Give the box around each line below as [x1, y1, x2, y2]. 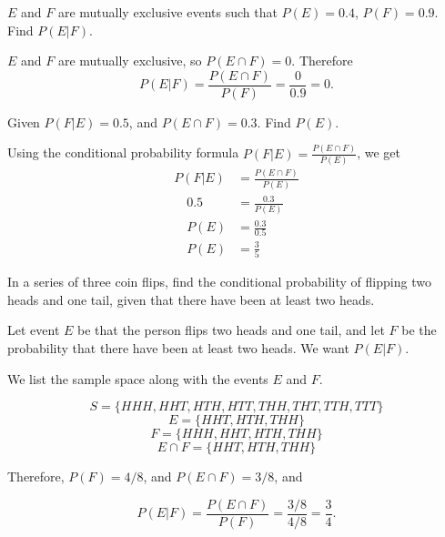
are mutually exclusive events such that [57, 3, 278, 21]
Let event [7, 320, 60, 339]
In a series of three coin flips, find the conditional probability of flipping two [7, 272, 431, 291]
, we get [357, 143, 400, 162]
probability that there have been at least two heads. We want [7, 339, 349, 358]
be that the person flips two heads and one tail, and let [77, 320, 385, 339]
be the [401, 320, 437, 339]
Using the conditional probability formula [7, 143, 239, 162]
